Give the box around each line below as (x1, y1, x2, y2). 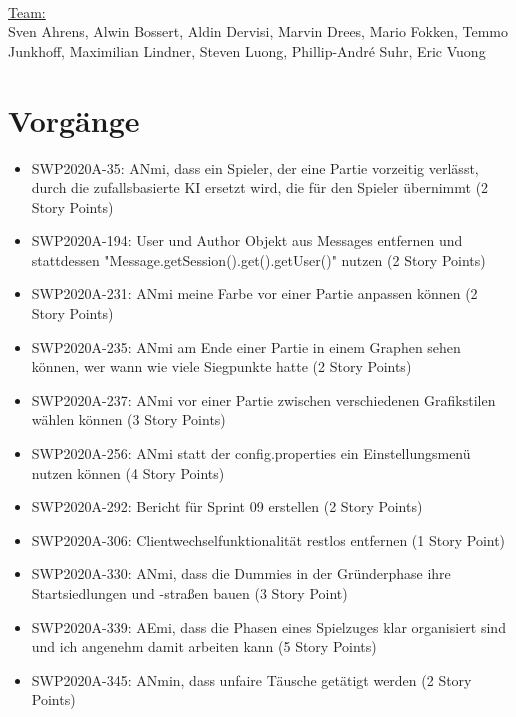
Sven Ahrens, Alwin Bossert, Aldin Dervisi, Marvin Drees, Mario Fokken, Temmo (8, 21, 508, 42)
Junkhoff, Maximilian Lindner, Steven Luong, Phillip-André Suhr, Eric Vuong (8, 40, 486, 61)
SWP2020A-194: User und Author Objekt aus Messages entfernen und (31, 230, 463, 251)
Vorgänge (8, 99, 140, 140)
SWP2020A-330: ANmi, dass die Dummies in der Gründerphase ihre (31, 563, 451, 584)
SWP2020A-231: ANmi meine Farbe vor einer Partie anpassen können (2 (31, 283, 478, 304)
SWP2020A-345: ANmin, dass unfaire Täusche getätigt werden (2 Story (31, 669, 472, 690)
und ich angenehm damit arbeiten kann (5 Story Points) (31, 636, 377, 657)
